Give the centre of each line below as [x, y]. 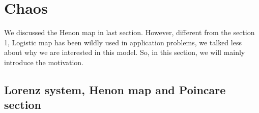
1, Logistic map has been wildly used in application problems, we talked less [123, 42]
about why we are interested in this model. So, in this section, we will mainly [125, 52]
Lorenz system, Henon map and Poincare [115, 89]
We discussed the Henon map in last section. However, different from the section [129, 32]
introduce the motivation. [44, 62]
